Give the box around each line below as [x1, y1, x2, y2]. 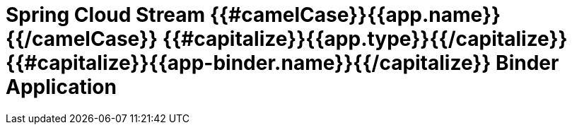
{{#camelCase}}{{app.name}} [209, 3, 501, 27]
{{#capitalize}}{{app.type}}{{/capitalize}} [162, 27, 568, 51]
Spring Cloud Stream [6, 3, 206, 27]
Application [6, 75, 117, 99]
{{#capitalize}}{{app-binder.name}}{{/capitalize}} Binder [6, 51, 559, 75]
